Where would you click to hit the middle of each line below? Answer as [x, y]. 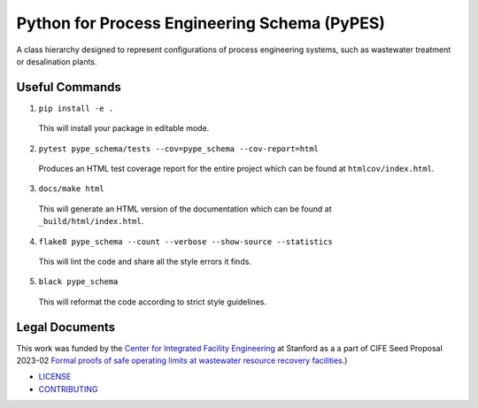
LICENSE [55, 377]
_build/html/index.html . [91, 221]
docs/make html [72, 189]
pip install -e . [76, 108]
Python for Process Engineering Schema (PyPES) [200, 23]
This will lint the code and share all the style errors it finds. [145, 261]
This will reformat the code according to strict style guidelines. [153, 302]
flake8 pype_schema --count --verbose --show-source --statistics [186, 242]
